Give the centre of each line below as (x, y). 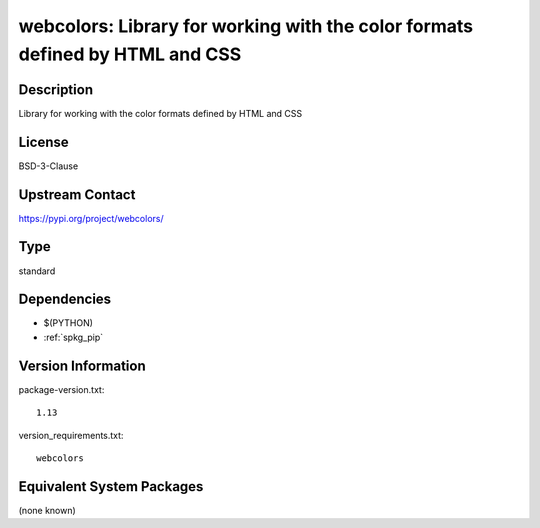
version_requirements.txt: (71, 435)
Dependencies (65, 299)
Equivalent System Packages (111, 486)
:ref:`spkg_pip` (73, 337)
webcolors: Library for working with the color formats (246, 26)
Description (56, 89)
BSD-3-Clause (48, 166)
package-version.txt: (61, 389)
